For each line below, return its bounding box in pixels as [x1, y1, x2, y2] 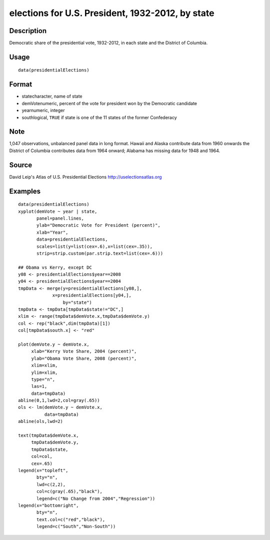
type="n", [31, 376, 55, 382]
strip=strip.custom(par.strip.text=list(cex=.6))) [36, 250, 163, 256]
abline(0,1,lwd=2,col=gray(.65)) [18, 398, 100, 403]
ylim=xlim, [31, 369, 58, 375]
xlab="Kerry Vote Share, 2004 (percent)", [31, 348, 137, 354]
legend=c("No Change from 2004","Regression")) [36, 495, 155, 501]
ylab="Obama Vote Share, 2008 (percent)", [31, 355, 137, 361]
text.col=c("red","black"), [36, 516, 105, 522]
